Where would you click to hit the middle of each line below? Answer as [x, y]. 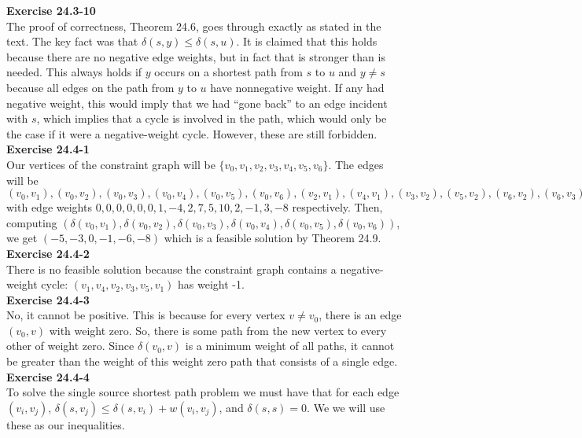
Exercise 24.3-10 [51, 10]
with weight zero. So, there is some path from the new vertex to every [218, 330]
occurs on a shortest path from [228, 72]
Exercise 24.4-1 [48, 149]
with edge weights [49, 207]
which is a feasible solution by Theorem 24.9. [273, 238]
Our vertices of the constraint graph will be [111, 164]
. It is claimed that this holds [307, 41]
